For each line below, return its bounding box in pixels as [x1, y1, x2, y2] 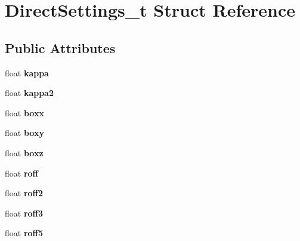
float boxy [5, 126, 44, 139]
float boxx [5, 106, 44, 119]
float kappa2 [5, 86, 54, 99]
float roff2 [5, 187, 44, 199]
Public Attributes [5, 38, 116, 57]
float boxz [5, 146, 44, 159]
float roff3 [5, 206, 44, 219]
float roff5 [5, 227, 44, 239]
